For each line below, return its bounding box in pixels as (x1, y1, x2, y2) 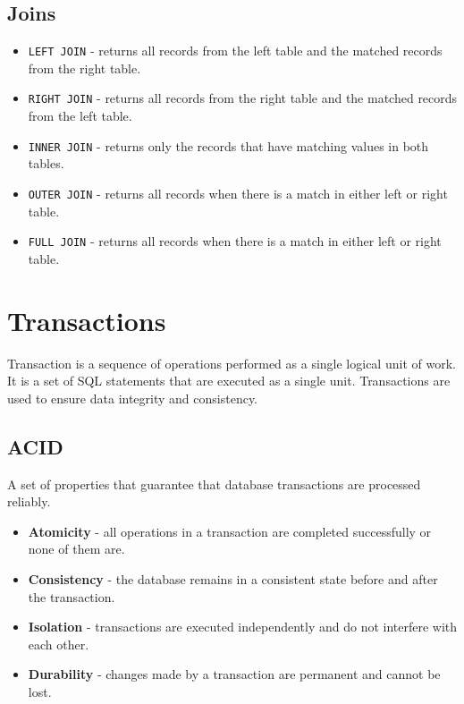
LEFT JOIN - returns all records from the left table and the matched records (28, 41, 443, 60)
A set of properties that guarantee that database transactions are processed (7, 474, 421, 493)
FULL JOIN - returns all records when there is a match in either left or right (28, 232, 442, 250)
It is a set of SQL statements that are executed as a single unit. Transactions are (7, 371, 451, 390)
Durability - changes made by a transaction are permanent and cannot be (28, 665, 441, 683)
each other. (28, 634, 89, 653)
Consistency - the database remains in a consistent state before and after (28, 569, 438, 588)
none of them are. (28, 539, 125, 558)
